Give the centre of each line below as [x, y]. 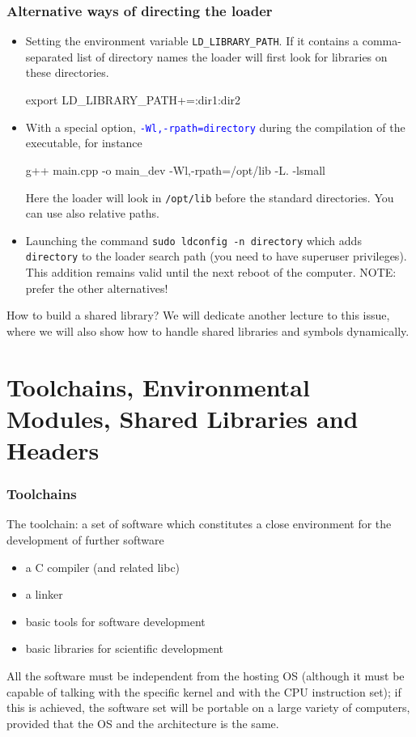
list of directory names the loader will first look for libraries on [232, 56]
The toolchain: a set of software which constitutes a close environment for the [199, 524]
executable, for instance [84, 143]
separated [49, 56]
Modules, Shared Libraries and [183, 418]
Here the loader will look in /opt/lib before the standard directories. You [210, 197]
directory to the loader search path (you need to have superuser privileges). [216, 256]
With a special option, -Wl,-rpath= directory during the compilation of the [215, 127]
